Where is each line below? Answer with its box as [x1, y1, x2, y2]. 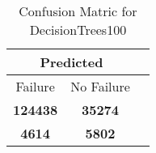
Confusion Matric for [19, 2, 137, 20]
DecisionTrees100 [29, 20, 127, 39]
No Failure [70, 77, 130, 96]
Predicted [40, 53, 103, 71]
